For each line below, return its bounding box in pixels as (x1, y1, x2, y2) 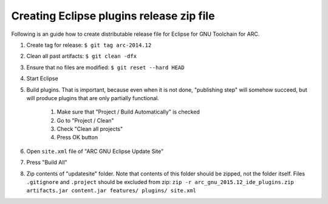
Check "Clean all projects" (56, 125, 123, 133)
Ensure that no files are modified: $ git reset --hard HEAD (26, 64, 185, 71)
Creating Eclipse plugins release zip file (11, 9, 215, 22)
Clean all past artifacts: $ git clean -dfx (26, 52, 137, 60)
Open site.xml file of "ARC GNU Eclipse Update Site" (26, 148, 164, 155)
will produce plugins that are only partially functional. (26, 94, 159, 101)
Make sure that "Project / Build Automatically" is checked (56, 108, 200, 115)
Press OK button (56, 134, 98, 141)
